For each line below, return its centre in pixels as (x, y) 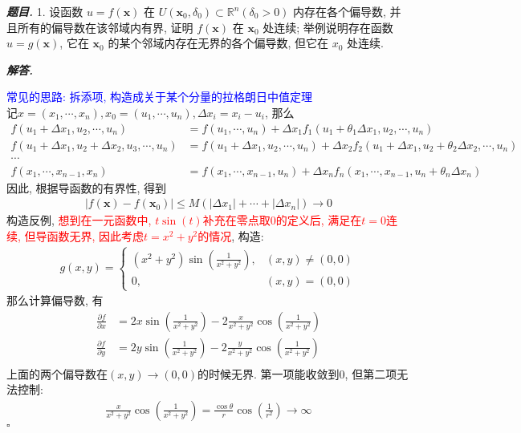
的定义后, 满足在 (319, 220)
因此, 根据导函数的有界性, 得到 (87, 187)
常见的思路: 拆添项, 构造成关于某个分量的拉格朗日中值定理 (160, 97)
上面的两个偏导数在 (57, 373)
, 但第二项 (371, 373)
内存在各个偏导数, (340, 11)
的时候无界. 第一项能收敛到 (269, 373)
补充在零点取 (236, 220)
